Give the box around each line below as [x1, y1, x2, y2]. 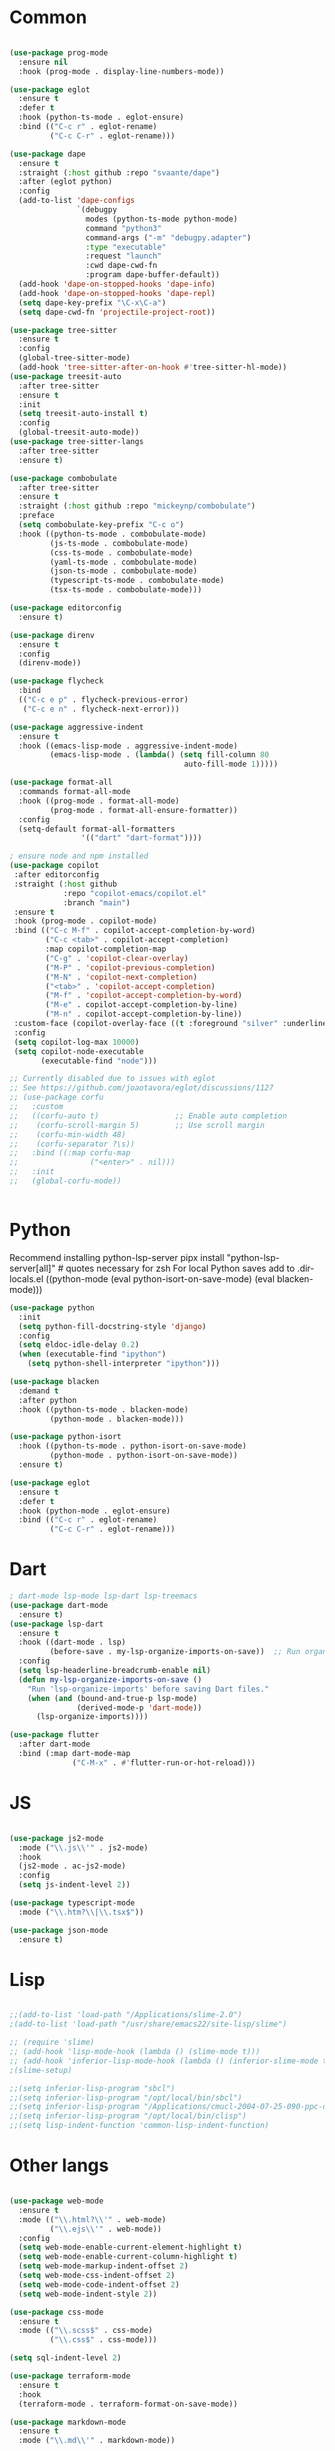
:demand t [18, 1386, 59, 1396]
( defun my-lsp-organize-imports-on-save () [18, 1674, 202, 1685]
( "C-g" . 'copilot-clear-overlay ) [45, 953, 189, 963]
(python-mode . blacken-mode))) [49, 1414, 185, 1424]
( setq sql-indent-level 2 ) [9, 2353, 122, 2363]
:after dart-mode [18, 1739, 91, 1750]
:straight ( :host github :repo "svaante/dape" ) [18, 167, 221, 178]
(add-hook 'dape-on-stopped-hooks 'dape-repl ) [18, 288, 216, 298]
